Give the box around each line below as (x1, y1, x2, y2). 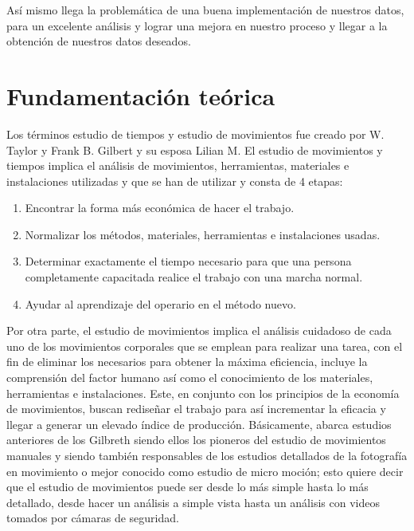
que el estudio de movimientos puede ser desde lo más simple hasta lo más (6, 478, 369, 495)
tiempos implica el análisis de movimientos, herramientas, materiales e (6, 157, 350, 174)
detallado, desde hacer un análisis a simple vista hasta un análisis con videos (6, 494, 380, 510)
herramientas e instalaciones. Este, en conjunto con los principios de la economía (6, 384, 400, 401)
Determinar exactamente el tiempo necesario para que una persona (25, 253, 352, 269)
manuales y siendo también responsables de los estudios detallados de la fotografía (6, 447, 408, 463)
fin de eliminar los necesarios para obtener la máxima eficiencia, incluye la (6, 353, 368, 370)
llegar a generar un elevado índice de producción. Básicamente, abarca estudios (6, 415, 392, 432)
